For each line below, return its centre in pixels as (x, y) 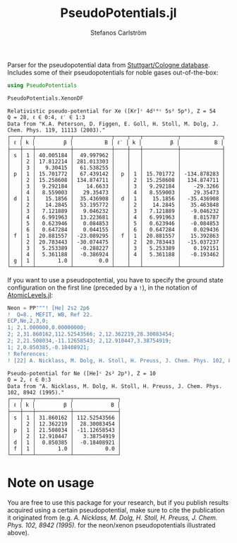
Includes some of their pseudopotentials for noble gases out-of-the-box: (113, 72)
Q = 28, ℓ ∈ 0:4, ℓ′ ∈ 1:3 (47, 117)
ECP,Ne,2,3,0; (28, 321)
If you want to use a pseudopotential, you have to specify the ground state (115, 280)
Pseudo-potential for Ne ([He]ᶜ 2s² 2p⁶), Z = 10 (82, 373)
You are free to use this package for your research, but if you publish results (118, 502)
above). (18, 532)
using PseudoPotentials (42, 85)
